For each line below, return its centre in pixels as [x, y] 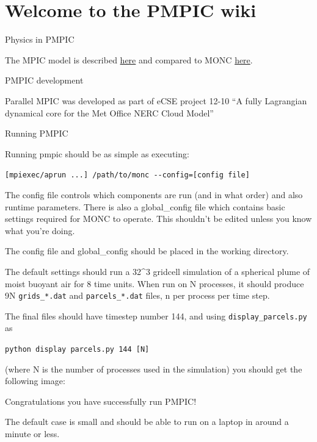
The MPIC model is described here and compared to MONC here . [129, 59]
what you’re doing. [40, 230]
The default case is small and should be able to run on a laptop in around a [147, 422]
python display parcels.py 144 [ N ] [77, 349]
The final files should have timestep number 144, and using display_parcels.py [156, 315]
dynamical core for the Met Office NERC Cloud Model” [109, 112]
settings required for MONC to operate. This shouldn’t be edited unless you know [158, 219]
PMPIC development [44, 80]
